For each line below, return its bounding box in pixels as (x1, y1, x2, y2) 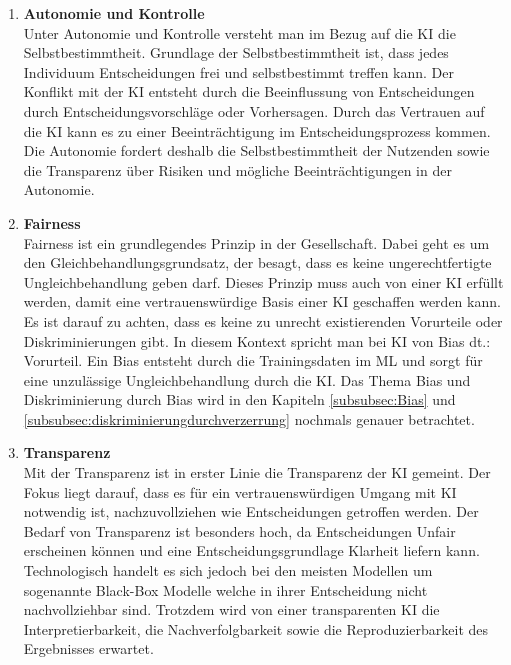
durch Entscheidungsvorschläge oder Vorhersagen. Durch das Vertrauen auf (23, 100, 485, 121)
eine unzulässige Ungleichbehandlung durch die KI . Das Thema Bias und (23, 369, 471, 390)
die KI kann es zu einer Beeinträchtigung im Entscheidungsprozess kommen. (23, 120, 491, 141)
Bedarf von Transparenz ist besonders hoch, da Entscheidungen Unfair (23, 520, 456, 541)
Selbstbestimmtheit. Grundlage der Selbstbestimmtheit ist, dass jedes (23, 42, 449, 63)
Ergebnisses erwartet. (23, 638, 154, 659)
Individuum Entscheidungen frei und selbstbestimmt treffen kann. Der (23, 61, 454, 82)
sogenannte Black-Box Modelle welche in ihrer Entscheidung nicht (23, 579, 428, 600)
